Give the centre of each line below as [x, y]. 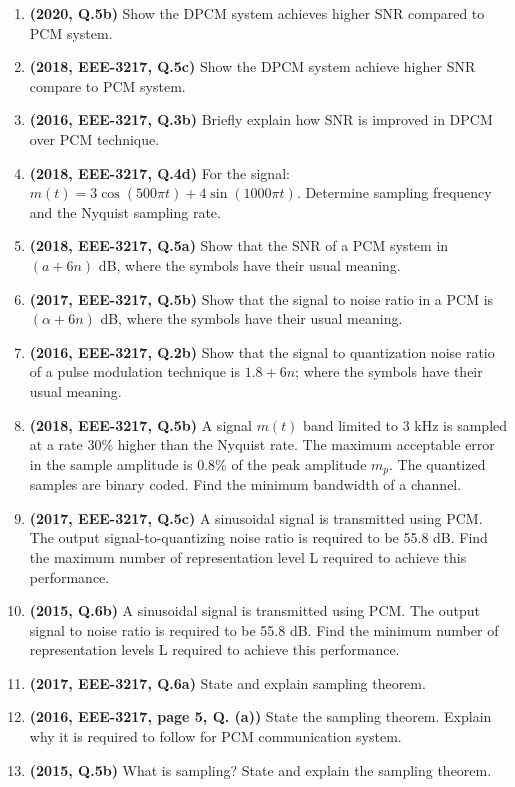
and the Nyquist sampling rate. [125, 211]
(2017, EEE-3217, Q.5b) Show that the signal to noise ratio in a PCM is [261, 298]
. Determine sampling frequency [394, 192]
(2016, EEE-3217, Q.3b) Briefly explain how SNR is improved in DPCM [261, 119]
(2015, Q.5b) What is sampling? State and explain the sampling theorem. [260, 769]
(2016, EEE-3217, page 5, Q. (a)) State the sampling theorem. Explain [260, 716]
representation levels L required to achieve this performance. [214, 649]
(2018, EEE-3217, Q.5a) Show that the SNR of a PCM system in [239, 245]
